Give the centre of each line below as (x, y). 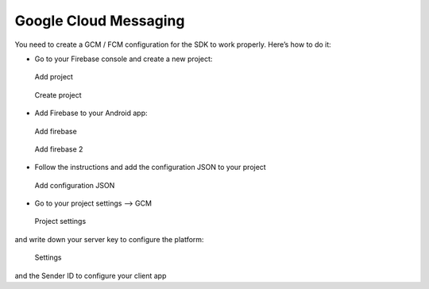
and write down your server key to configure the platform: (109, 239)
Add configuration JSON (75, 185)
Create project (58, 94)
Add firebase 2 (59, 149)
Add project (54, 77)
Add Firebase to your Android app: (91, 113)
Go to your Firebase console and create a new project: (124, 59)
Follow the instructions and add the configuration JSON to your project (150, 168)
